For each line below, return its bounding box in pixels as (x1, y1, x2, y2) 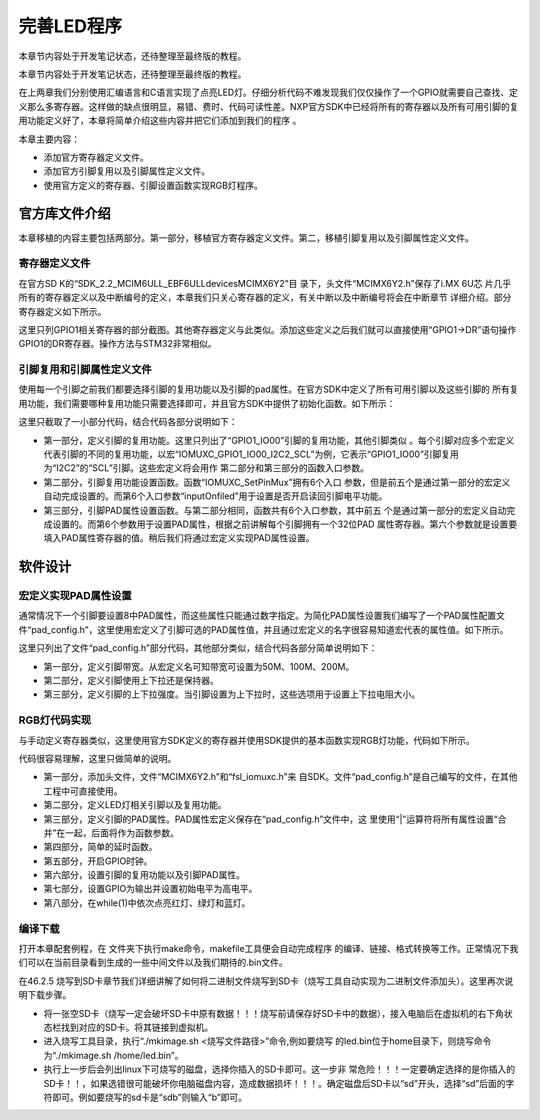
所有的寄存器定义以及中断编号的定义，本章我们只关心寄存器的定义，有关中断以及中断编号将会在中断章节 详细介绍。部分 (18, 291, 512, 304)
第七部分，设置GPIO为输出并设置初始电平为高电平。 (43, 883, 258, 895)
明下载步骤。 (18, 989, 72, 1001)
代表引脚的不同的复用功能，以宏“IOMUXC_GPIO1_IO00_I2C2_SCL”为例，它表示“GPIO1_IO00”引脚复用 (43, 448, 460, 460)
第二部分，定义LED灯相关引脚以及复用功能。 (43, 799, 227, 811)
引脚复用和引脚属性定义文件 (18, 363, 152, 377)
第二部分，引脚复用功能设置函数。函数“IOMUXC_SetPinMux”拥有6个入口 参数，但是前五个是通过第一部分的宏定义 (43, 476, 511, 488)
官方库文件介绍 (18, 205, 111, 222)
